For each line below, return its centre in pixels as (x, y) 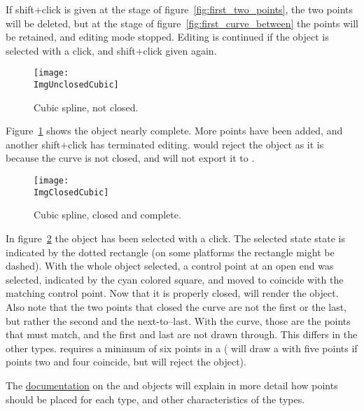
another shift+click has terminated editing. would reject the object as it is (165, 144)
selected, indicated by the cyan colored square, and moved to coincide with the (175, 279)
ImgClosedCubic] (71, 192)
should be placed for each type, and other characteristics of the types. (155, 399)
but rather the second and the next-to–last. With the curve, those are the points (178, 320)
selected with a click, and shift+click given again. (111, 50)
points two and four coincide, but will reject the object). (126, 362)
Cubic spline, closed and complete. (107, 215)
